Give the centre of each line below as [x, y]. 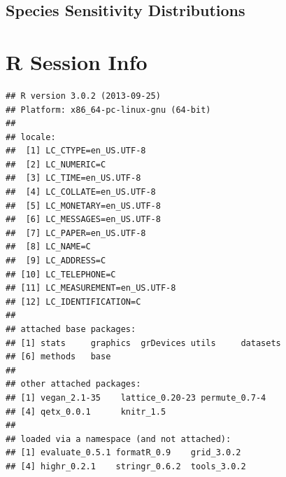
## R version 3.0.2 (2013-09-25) [83, 96]
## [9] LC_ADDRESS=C [56, 261]
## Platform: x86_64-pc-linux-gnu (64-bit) [108, 110]
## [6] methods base [58, 357]
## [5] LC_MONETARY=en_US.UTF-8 [83, 206]
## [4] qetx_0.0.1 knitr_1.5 [86, 412]
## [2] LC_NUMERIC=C [56, 164]
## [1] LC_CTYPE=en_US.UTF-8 [76, 151]
